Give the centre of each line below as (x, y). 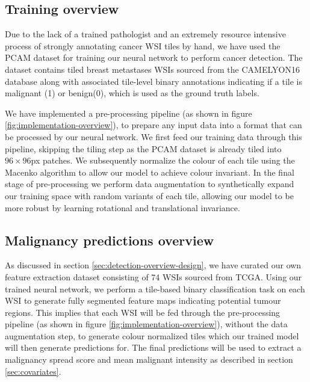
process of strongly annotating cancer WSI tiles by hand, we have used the (143, 45)
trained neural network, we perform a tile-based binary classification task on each (155, 288)
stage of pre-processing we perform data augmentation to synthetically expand (150, 184)
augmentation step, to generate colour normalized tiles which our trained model (152, 335)
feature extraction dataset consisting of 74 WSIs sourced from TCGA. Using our (153, 276)
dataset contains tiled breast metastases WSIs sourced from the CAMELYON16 (152, 69)
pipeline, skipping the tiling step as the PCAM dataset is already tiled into (143, 148)
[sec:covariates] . (33, 371)
